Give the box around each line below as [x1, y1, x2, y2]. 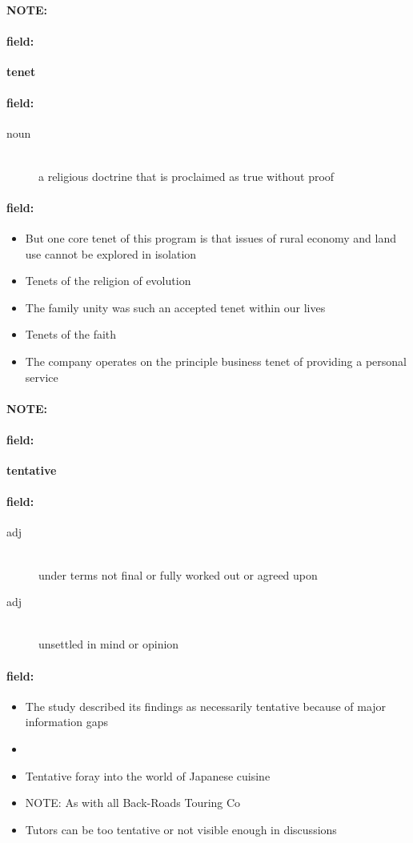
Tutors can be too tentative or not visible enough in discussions [25, 821, 337, 837]
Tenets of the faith [25, 326, 117, 343]
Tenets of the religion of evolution [25, 272, 191, 289]
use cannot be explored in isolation [25, 245, 197, 262]
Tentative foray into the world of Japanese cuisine [25, 767, 271, 784]
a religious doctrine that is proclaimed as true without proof [38, 167, 335, 184]
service [25, 368, 58, 385]
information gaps [25, 713, 108, 730]
